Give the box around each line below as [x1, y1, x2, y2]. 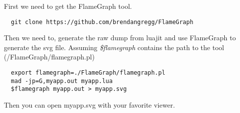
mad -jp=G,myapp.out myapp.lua [11, 77, 113, 85]
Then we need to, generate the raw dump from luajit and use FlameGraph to [4, 32, 236, 43]
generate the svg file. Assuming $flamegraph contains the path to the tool [4, 42, 224, 52]
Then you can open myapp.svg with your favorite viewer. [4, 100, 175, 110]
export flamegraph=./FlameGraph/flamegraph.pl [11, 69, 166, 77]
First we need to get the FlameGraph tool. [4, 1, 132, 11]
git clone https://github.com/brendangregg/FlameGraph [11, 18, 193, 26]
